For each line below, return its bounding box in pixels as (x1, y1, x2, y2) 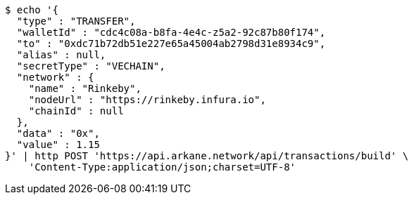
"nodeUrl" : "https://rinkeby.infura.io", (28, 94, 266, 105)
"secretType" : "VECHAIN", (16, 60, 165, 72)
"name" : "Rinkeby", (28, 83, 142, 94)
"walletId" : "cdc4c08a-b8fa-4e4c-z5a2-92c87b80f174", (16, 27, 326, 38)
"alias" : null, (16, 49, 106, 60)
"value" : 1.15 (16, 139, 100, 150)
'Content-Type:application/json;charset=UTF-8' (28, 161, 296, 173)
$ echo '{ (5, 4, 58, 15)
